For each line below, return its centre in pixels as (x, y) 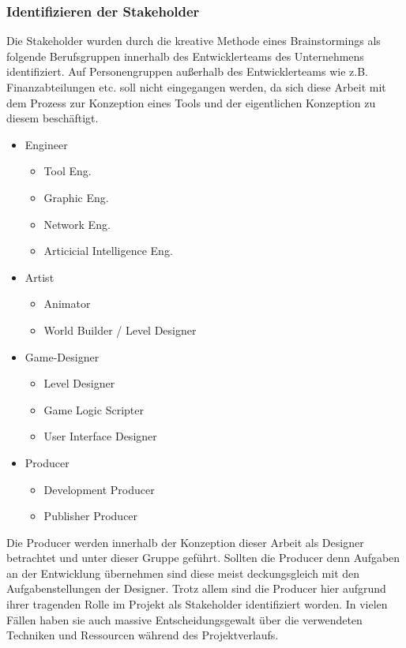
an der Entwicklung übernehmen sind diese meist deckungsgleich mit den (183, 573)
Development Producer (99, 489)
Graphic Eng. (76, 197)
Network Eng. (77, 224)
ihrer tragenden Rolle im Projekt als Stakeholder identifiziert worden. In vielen (197, 604)
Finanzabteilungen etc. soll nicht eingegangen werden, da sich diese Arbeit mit (196, 87)
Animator (67, 303)
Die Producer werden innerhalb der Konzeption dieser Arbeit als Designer (185, 542)
